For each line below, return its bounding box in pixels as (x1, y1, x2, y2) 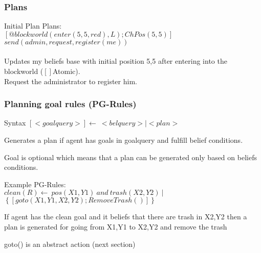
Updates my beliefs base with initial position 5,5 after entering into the (4, 56, 227, 66)
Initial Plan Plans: (4, 20, 62, 31)
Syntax (4, 117, 26, 128)
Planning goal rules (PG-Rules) (4, 97, 137, 110)
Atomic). (52, 66, 80, 76)
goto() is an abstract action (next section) (4, 238, 136, 249)
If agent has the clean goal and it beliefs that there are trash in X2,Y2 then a (4, 211, 247, 222)
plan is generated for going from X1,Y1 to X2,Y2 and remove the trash (4, 221, 227, 232)
